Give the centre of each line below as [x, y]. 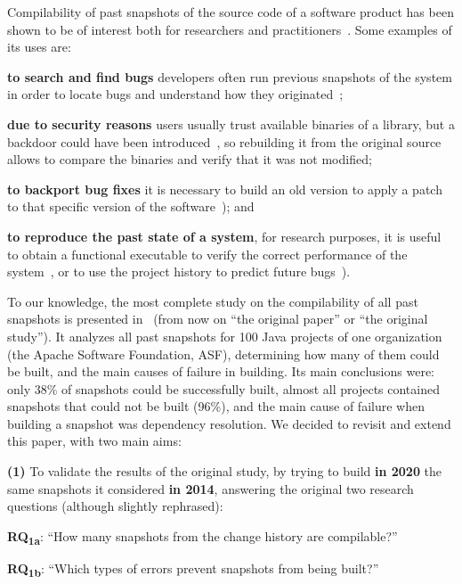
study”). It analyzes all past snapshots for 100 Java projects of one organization [225, 336]
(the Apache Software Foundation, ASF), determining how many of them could [223, 354]
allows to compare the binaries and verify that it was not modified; [190, 159]
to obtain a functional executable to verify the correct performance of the [207, 254]
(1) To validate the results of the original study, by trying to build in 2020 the [225, 471]
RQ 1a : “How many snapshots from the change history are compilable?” [203, 537]
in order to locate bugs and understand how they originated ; [175, 94]
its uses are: [39, 47]
